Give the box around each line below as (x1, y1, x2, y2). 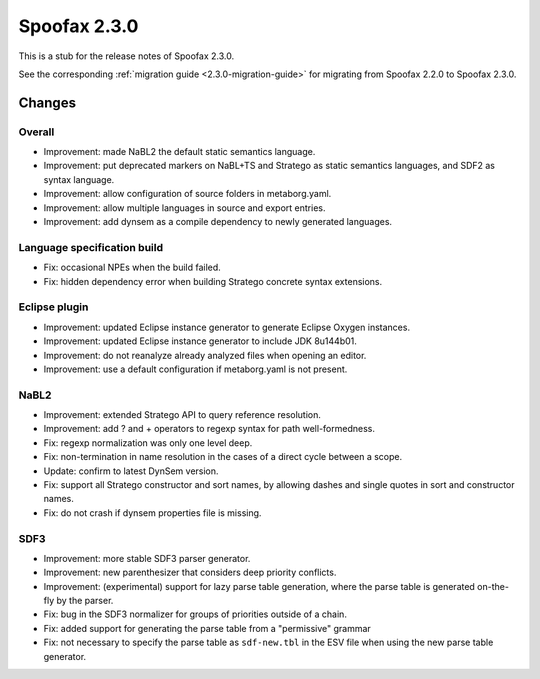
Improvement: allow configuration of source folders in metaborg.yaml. (43, 188, 332, 200)
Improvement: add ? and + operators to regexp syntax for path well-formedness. (43, 423, 375, 435)
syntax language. (43, 173, 115, 185)
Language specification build (18, 240, 164, 254)
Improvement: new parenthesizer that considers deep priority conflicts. (43, 566, 337, 579)
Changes (18, 94, 77, 111)
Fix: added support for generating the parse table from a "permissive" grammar (43, 622, 372, 634)
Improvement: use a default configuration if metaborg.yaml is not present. (43, 363, 348, 375)
